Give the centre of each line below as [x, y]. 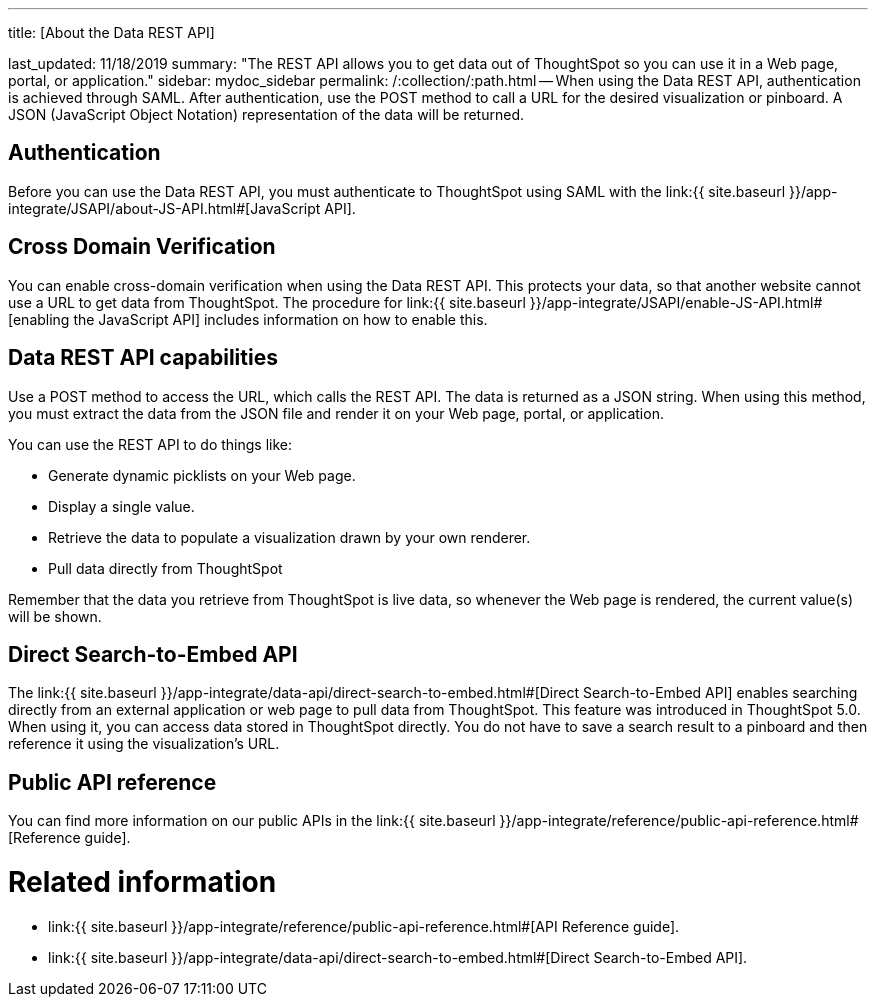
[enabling [39, 319]
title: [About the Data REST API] [111, 32]
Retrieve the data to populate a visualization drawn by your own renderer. [289, 537]
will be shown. [55, 616]
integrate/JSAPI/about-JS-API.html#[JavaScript [164, 208]
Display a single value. [121, 506]
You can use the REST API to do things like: [150, 444]
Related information [142, 881]
